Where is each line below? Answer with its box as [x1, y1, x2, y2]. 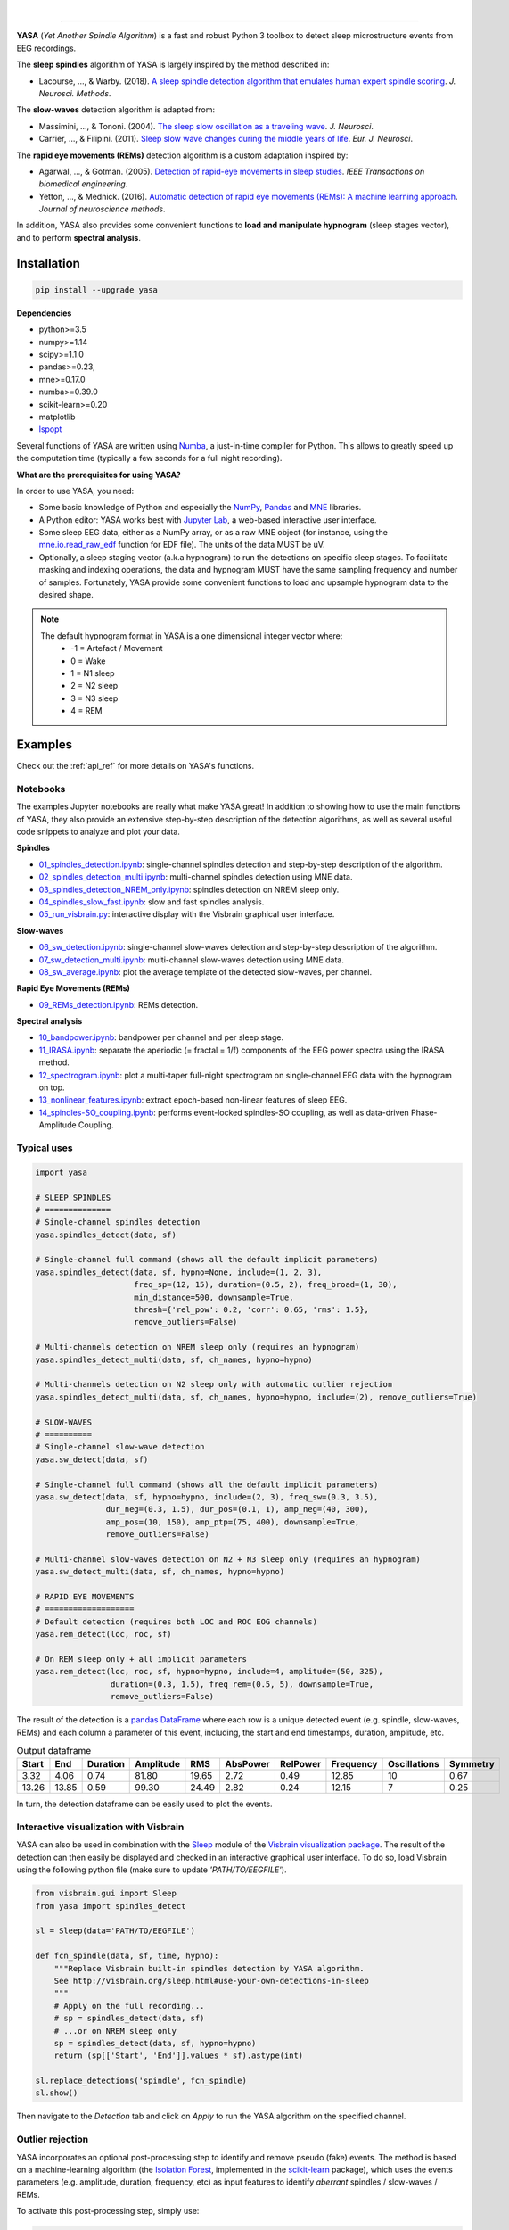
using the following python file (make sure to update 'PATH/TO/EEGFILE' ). [16, 1864, 287, 1875]
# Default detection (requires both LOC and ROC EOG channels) [35, 1616, 318, 1627]
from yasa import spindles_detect [35, 1901, 186, 1911]
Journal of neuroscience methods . [38, 203, 166, 214]
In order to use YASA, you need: [16, 485, 135, 496]
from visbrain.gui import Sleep [35, 1888, 177, 1899]
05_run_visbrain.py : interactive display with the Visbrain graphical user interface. [38, 909, 335, 920]
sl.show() [35, 2088, 78, 2098]
